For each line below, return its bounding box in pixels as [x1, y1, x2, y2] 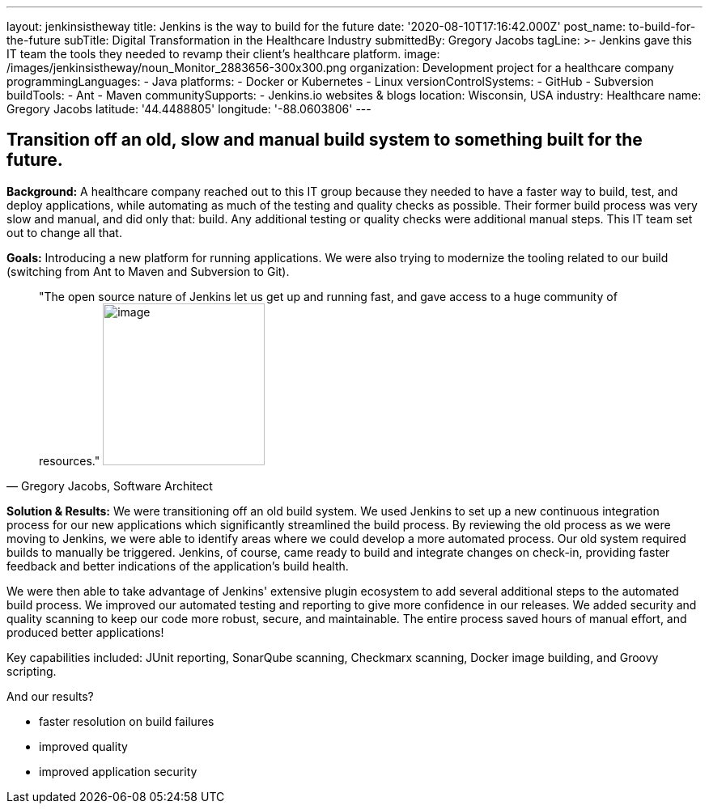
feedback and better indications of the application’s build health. [6, 558, 349, 573]
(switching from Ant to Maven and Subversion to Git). [6, 264, 290, 278]
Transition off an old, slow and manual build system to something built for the [6, 129, 643, 151]
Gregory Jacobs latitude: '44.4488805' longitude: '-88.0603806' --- [6, 102, 371, 116]
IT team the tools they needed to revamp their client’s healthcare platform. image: [6, 47, 440, 61]
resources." [39, 453, 100, 468]
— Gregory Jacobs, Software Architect [6, 478, 213, 493]
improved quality [39, 739, 128, 753]
